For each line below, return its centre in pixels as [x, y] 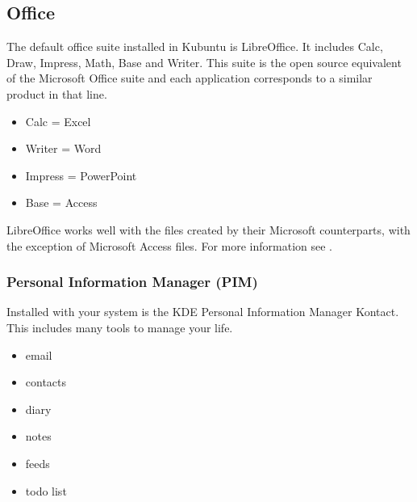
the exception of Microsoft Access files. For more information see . [169, 245]
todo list [46, 490]
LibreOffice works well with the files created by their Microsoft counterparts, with [208, 229]
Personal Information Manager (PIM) [132, 282]
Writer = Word [63, 148]
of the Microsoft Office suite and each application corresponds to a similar [190, 78]
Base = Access [61, 202]
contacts [46, 382]
